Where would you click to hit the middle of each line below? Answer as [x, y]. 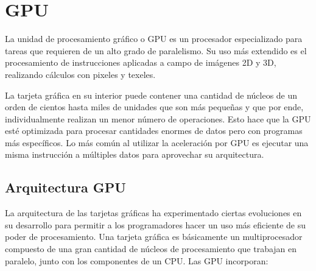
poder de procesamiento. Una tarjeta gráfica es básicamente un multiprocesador [154, 237]
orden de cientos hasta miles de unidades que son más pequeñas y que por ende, [154, 107]
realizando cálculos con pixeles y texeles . [80, 74]
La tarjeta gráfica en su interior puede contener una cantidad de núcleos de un [151, 95]
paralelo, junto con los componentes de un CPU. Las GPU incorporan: [137, 260]
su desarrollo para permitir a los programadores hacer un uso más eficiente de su [155, 224]
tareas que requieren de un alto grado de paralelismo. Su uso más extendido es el [156, 50]
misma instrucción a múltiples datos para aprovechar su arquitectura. [135, 154]
